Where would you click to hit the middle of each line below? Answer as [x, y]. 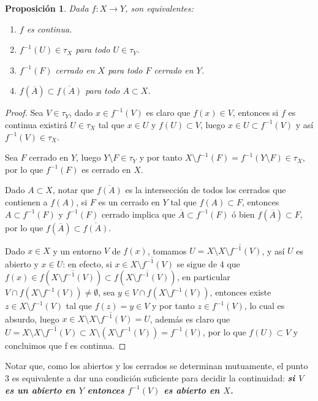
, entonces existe [240, 292]
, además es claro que [190, 319]
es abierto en [192, 390]
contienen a [26, 201]
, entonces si [256, 113]
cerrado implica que [138, 214]
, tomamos [167, 250]
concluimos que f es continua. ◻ [66, 345]
